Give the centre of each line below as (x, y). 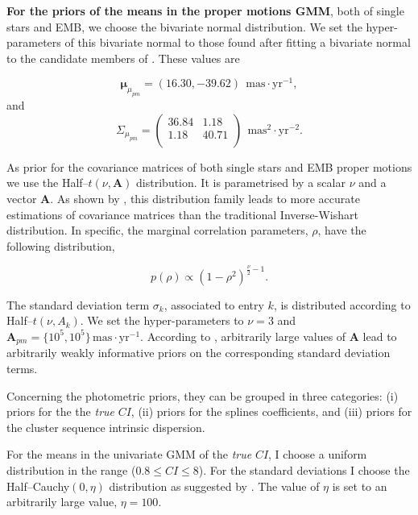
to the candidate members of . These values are (123, 58)
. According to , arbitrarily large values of (243, 336)
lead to (380, 336)
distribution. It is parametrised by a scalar (241, 183)
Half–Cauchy (38, 486)
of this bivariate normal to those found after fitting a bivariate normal (238, 42)
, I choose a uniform (318, 454)
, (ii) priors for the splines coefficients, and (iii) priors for (271, 411)
